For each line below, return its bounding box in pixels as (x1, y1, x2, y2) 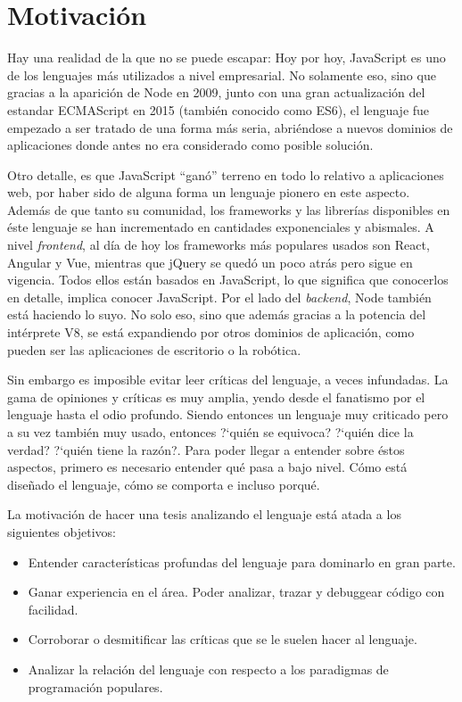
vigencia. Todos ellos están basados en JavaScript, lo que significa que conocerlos (7, 270, 449, 289)
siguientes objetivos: (7, 522, 116, 541)
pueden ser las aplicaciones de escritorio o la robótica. (7, 340, 301, 359)
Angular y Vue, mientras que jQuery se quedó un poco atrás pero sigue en (7, 252, 413, 271)
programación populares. (28, 677, 163, 696)
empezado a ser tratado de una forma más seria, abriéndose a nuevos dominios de (7, 118, 453, 136)
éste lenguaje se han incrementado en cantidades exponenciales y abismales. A (7, 218, 434, 236)
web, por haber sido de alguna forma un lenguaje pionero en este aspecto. (7, 183, 410, 202)
